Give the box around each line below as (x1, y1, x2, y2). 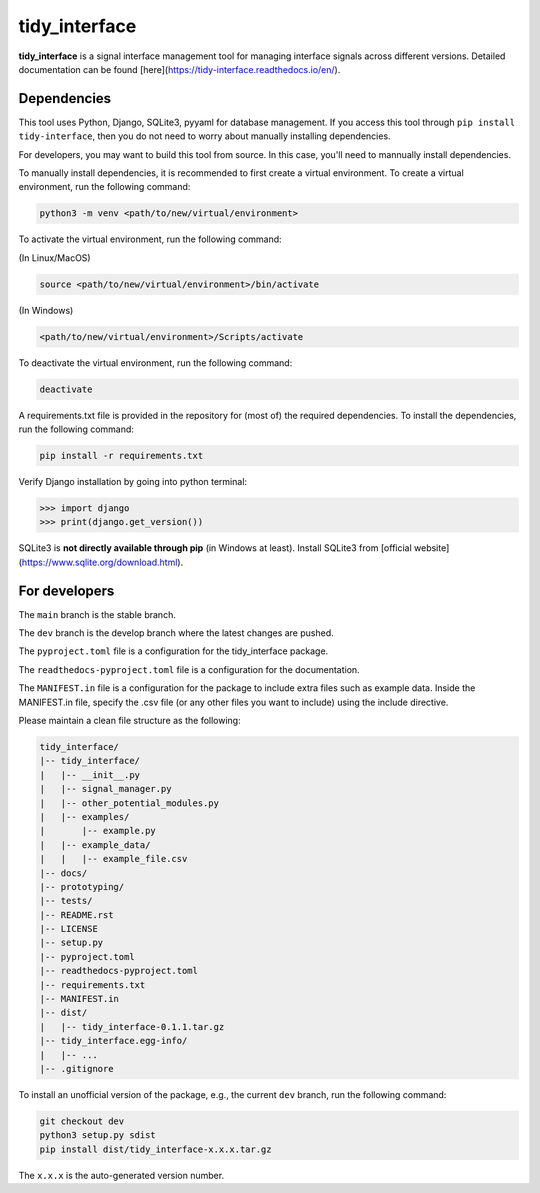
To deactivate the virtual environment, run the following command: (18, 356, 293, 369)
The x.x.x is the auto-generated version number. (18, 1169, 225, 1181)
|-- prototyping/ (39, 881, 125, 892)
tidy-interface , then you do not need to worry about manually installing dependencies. (18, 130, 391, 142)
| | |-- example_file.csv (39, 853, 188, 865)
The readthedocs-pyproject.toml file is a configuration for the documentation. (18, 663, 360, 675)
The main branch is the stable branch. (18, 608, 177, 620)
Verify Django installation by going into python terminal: (18, 476, 248, 488)
